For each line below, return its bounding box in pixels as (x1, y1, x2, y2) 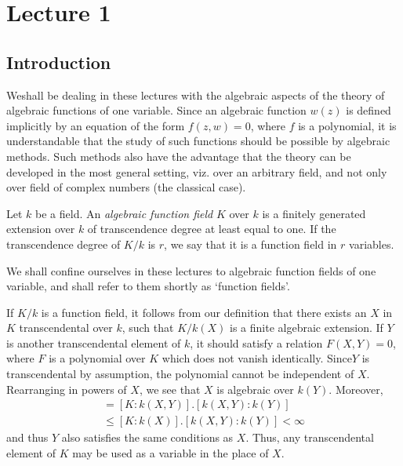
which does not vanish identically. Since (162, 350, 352, 366)
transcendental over (19, 319, 113, 336)
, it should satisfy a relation (190, 334, 323, 351)
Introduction (6, 49, 111, 74)
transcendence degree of (6, 235, 121, 252)
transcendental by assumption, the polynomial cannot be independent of (6, 366, 354, 382)
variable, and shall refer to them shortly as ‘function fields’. (6, 278, 290, 294)
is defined (346, 102, 391, 118)
